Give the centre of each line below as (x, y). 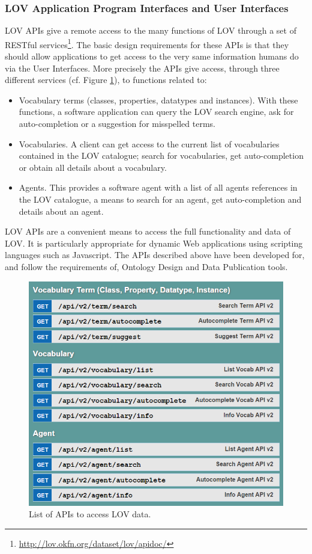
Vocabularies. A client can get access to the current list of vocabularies (149, 143)
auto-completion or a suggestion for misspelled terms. (117, 124)
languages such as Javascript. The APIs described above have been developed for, (155, 255)
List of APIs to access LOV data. (90, 514)
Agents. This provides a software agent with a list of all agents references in (158, 187)
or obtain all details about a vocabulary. (93, 167)
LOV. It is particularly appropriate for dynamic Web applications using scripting (154, 243)
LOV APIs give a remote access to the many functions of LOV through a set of (151, 30)
